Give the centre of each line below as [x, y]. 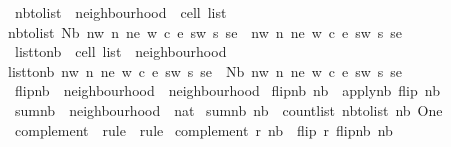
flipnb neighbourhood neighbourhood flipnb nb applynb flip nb [227, 90]
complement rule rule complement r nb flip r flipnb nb [203, 129]
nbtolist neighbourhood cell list [120, 12]
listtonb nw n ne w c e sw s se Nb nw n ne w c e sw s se [205, 70]
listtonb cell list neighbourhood [120, 51]
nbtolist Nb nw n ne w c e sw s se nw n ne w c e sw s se [205, 31]
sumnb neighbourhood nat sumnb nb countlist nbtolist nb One [228, 109]
